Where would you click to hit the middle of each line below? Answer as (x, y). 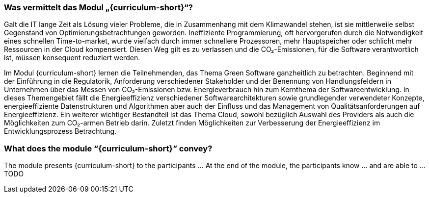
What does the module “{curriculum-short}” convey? (108, 148)
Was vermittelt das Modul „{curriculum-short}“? (98, 7)
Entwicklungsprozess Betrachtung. (60, 131)
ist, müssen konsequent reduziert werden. (72, 58)
